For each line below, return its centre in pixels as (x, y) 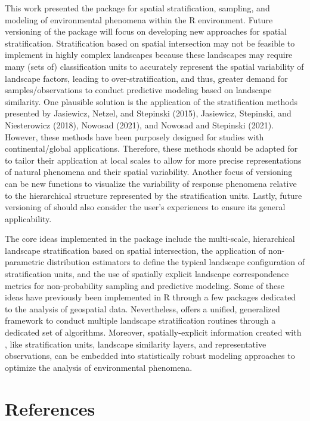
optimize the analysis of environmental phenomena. (99, 367)
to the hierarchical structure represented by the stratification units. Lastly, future (154, 195)
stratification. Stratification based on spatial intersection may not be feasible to (150, 43)
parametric (25, 262)
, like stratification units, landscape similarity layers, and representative (136, 344)
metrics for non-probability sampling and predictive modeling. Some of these (145, 285)
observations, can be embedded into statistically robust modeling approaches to (150, 356)
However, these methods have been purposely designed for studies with (134, 136)
